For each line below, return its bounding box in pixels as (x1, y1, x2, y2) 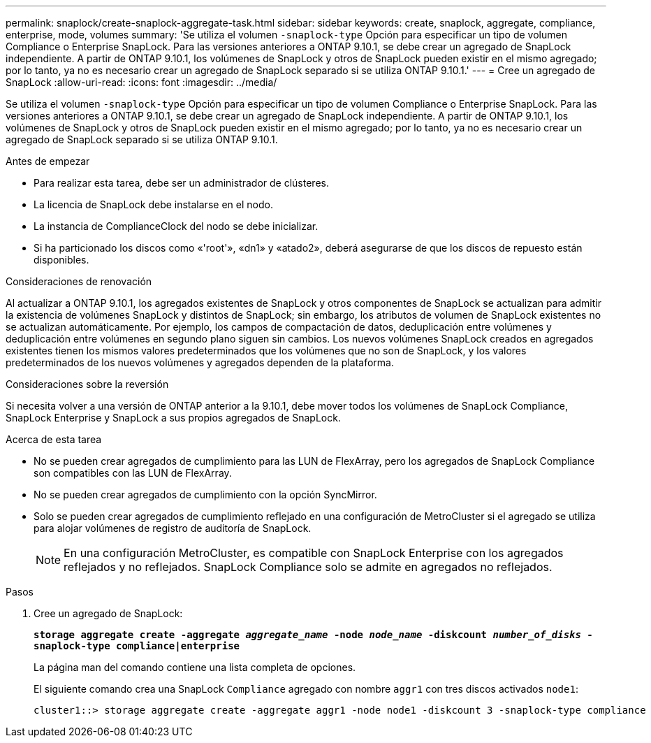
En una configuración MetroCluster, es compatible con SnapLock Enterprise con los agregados (64, 546, 564, 560)
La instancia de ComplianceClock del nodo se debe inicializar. (34, 220, 319, 232)
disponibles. (34, 254, 89, 266)
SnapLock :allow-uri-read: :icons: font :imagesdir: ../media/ (6, 76, 277, 88)
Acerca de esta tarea (6, 433, 102, 445)
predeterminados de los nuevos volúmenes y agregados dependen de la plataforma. (6, 356, 394, 368)
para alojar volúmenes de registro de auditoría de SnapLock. (34, 522, 312, 534)
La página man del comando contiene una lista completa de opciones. (34, 661, 356, 673)
